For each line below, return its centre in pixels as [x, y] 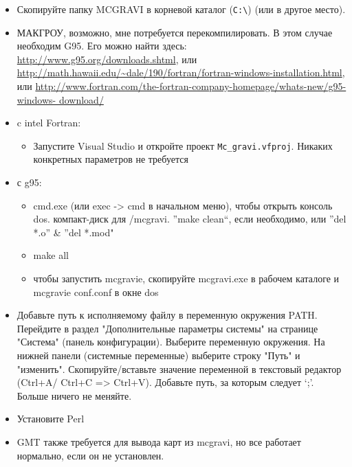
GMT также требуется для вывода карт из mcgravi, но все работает [159, 441]
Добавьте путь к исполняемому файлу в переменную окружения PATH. [167, 315]
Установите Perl [51, 419]
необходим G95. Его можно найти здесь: [102, 46]
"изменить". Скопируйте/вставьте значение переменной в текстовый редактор [179, 368]
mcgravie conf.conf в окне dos [96, 292]
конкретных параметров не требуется [111, 159]
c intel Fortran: [49, 123]
